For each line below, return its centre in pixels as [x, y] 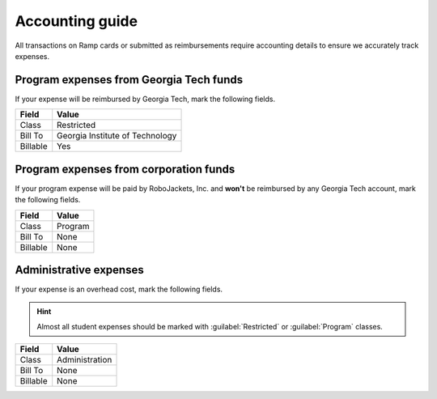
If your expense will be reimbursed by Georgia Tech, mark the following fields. [145, 99]
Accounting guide [76, 21]
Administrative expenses [80, 270]
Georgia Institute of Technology [117, 136]
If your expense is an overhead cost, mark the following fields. [119, 289]
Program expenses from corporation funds [125, 169]
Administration [85, 360]
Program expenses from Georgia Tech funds [129, 80]
